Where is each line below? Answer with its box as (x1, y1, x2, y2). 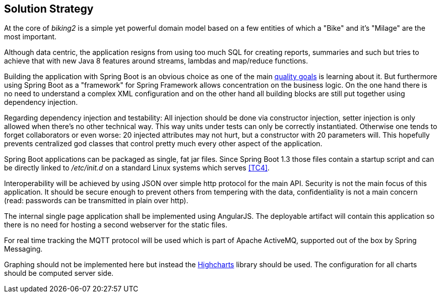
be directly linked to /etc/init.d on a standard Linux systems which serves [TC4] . (4, 163, 270, 172)
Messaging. (4, 245, 43, 254)
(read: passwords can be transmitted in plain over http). (4, 196, 188, 205)
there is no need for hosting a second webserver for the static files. (4, 220, 227, 229)
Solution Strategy (4, 3, 94, 15)
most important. (4, 32, 57, 41)
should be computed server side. (4, 269, 114, 278)
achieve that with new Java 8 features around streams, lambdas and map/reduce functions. (4, 56, 308, 66)
